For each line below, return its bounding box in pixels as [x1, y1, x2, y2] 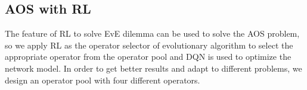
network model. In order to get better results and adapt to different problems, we [5, 62, 302, 74]
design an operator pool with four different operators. [5, 73, 200, 86]
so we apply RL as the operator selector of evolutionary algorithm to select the [5, 38, 293, 51]
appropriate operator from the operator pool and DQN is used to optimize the [5, 50, 292, 63]
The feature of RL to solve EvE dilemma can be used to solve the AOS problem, [5, 27, 300, 40]
